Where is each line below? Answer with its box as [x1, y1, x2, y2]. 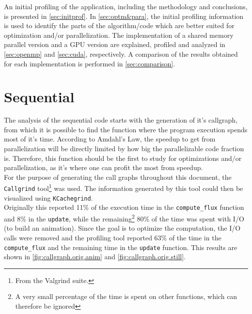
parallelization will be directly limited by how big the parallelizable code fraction [4, 143, 244, 154]
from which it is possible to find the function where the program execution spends [4, 124, 248, 134]
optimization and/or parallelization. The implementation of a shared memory [4, 30, 234, 40]
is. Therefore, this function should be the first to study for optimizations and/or [4, 153, 242, 163]
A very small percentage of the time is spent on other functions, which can [15, 291, 237, 301]
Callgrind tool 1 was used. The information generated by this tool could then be [4, 182, 243, 193]
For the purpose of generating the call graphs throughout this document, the [4, 172, 232, 182]
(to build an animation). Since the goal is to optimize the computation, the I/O [4, 223, 241, 233]
